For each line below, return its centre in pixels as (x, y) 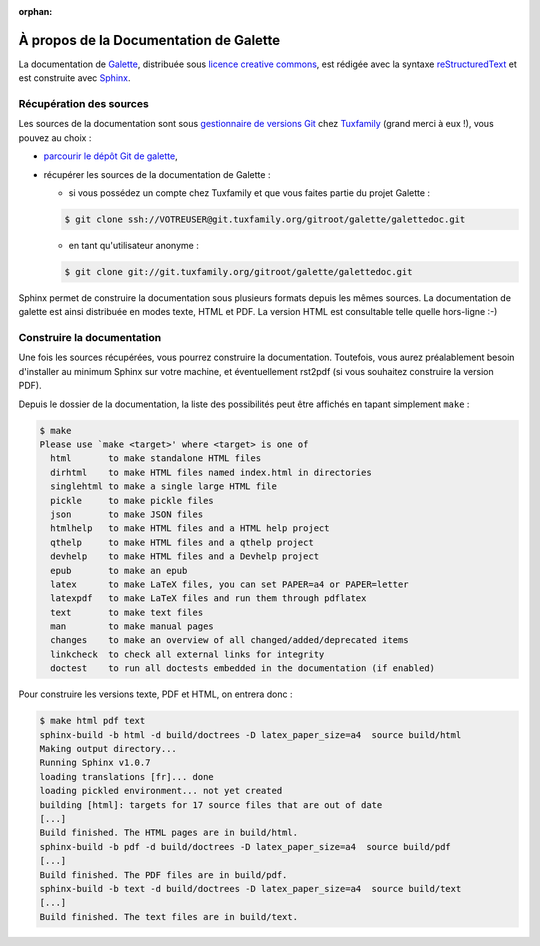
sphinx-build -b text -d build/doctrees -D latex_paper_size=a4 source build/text (250, 888)
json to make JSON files (127, 514)
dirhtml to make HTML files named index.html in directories (211, 472)
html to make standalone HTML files (156, 458)
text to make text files (127, 612)
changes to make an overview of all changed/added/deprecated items (229, 640)
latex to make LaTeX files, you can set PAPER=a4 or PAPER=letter (229, 584)
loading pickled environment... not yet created (161, 791)
